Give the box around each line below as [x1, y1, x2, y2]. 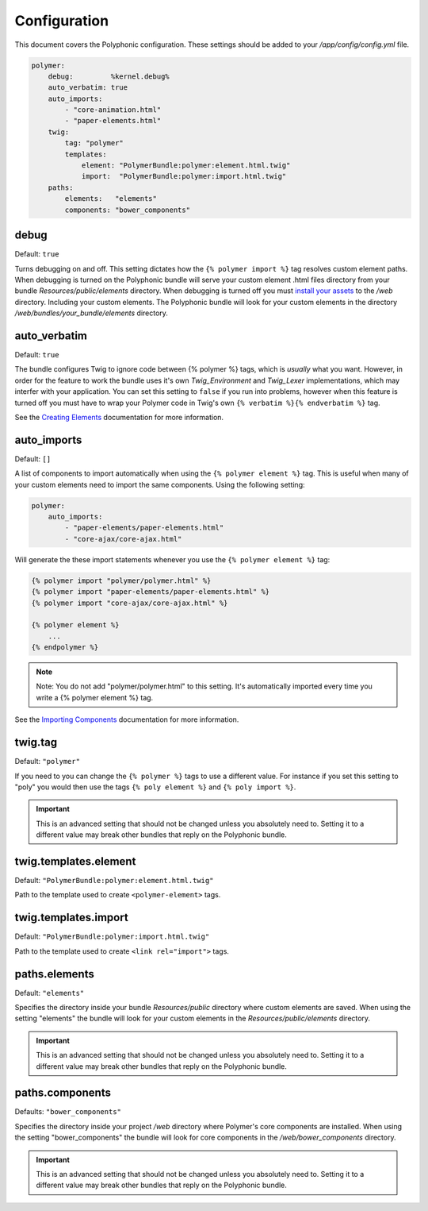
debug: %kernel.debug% [48, 71, 170, 81]
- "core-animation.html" [64, 106, 162, 114]
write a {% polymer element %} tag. [36, 692, 154, 702]
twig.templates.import [14, 911, 128, 924]
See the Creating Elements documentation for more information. [14, 412, 224, 422]
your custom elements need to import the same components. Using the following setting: [14, 480, 305, 489]
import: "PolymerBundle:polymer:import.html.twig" [81, 172, 287, 181]
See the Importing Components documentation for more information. [14, 715, 239, 724]
